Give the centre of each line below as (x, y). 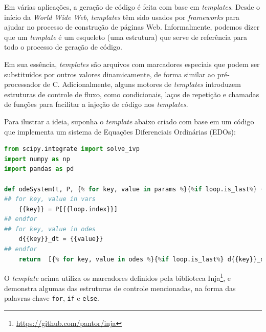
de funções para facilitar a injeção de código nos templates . (96, 104)
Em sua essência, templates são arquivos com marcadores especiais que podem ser (132, 64)
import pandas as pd (39, 169)
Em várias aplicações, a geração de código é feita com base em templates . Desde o (132, 7)
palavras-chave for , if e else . (52, 298)
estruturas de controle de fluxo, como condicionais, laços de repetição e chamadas (132, 94)
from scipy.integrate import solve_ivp (72, 149)
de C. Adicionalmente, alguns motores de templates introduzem (142, 84)
